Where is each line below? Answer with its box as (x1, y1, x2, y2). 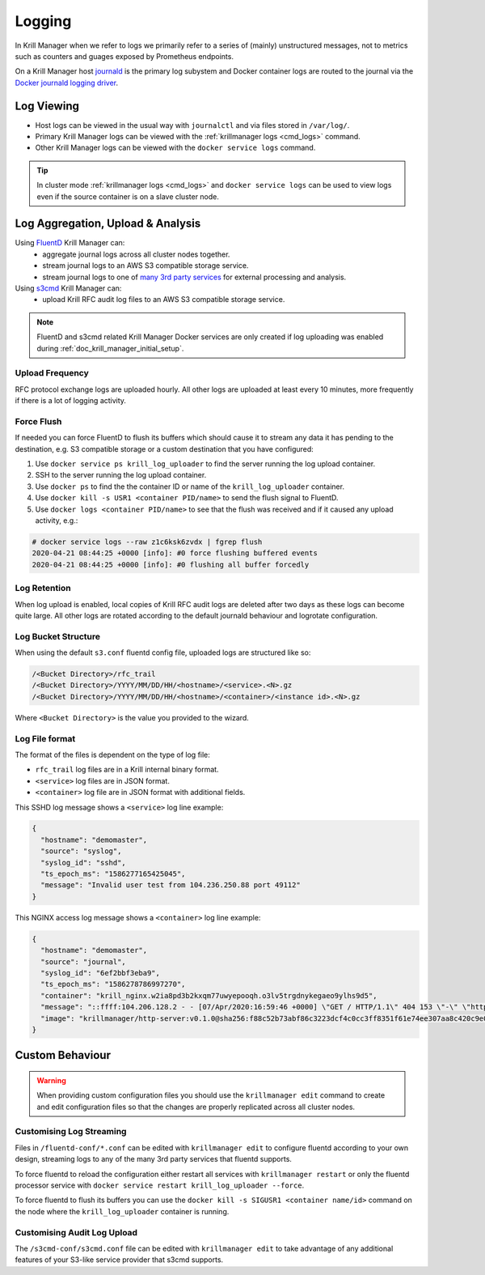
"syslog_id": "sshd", (40, 858, 127, 867)
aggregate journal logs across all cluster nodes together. (42, 249, 230, 259)
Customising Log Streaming (15, 1126, 127, 1137)
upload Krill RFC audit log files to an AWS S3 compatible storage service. (42, 295, 285, 304)
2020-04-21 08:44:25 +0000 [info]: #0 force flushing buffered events (32, 549, 318, 558)
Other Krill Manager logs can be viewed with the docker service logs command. (35, 142, 316, 153)
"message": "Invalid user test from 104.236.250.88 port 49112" (40, 881, 301, 890)
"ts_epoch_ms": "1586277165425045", (40, 869, 186, 878)
